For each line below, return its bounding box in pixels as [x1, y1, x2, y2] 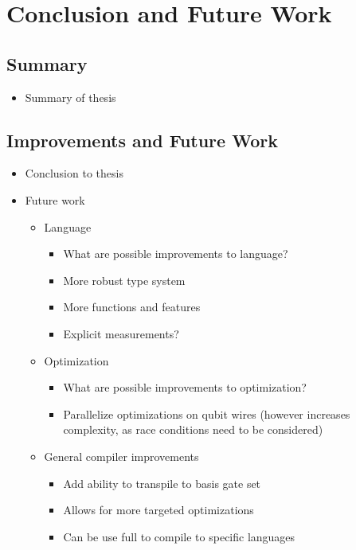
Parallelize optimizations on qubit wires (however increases [63, 405, 350, 422]
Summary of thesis [25, 88, 116, 105]
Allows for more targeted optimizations [63, 501, 254, 518]
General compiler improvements [44, 447, 199, 464]
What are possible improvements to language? [63, 245, 288, 262]
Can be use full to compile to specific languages [63, 528, 295, 544]
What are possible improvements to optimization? [63, 379, 307, 396]
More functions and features [63, 298, 201, 315]
